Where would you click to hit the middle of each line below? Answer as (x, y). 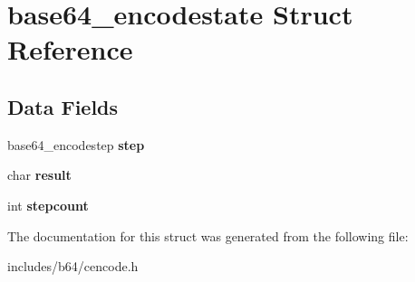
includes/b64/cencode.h (73, 266)
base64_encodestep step (76, 144)
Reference (70, 49)
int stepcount (48, 205)
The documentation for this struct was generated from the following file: (208, 235)
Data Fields (63, 106)
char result (39, 175)
